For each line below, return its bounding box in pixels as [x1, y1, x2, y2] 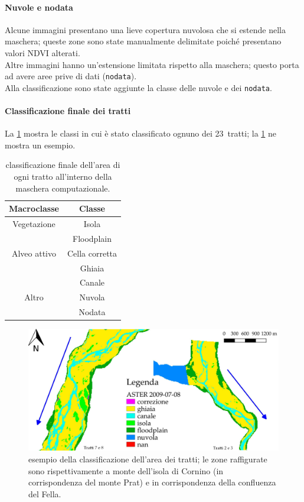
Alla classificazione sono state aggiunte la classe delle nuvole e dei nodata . [5, 81, 272, 93]
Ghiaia [80, 261, 104, 274]
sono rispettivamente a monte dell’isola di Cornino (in [28, 464, 224, 477]
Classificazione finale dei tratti [5, 105, 131, 117]
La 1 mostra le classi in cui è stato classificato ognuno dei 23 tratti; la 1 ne [5, 127, 276, 140]
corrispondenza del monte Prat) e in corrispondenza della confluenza [28, 476, 276, 488]
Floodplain [73, 232, 112, 244]
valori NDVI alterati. [5, 46, 80, 59]
